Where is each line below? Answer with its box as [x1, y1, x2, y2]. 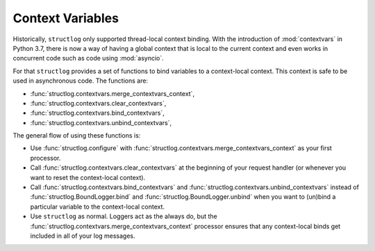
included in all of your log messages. [30, 232, 135, 240]
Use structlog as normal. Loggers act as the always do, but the [30, 212, 218, 220]
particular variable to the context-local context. [30, 202, 165, 211]
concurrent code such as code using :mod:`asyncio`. [12, 54, 165, 63]
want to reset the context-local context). [30, 173, 146, 181]
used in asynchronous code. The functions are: [12, 76, 149, 85]
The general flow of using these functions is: [12, 131, 141, 140]
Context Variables [12, 10, 119, 26]
